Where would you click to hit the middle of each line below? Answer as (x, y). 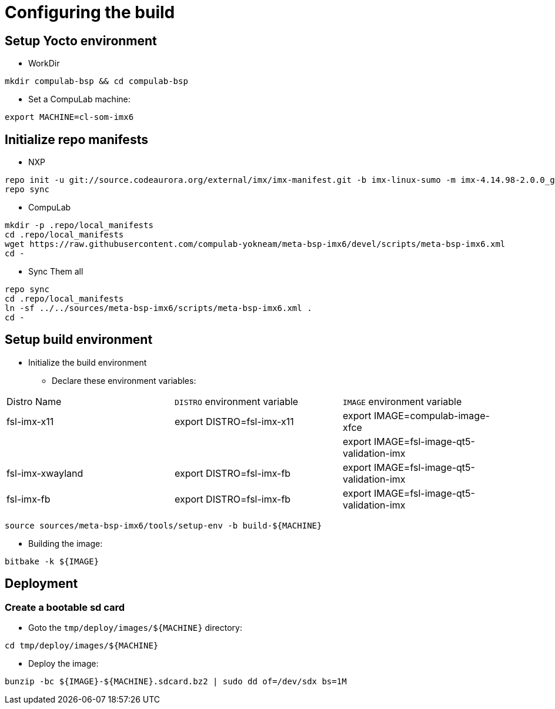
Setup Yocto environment (81, 41)
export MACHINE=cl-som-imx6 (69, 117)
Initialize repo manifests (76, 139)
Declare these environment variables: (124, 380)
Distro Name (34, 401)
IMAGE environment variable (402, 401)
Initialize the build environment (88, 362)
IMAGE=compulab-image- (432, 415)
